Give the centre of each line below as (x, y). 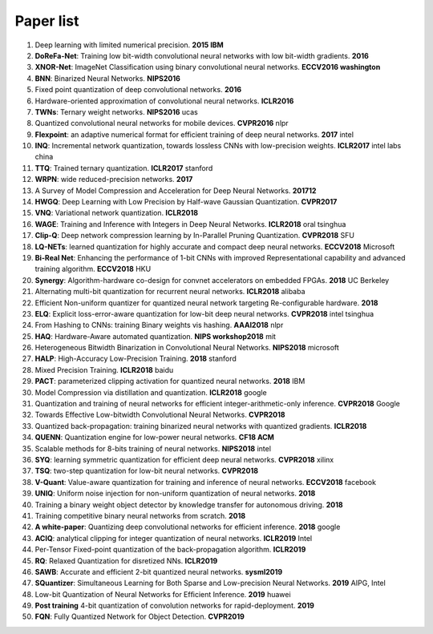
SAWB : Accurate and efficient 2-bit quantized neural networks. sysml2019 (159, 571)
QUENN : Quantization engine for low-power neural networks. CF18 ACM (154, 438)
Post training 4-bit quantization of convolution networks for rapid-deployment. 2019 (174, 606)
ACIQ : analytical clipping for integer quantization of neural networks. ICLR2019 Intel (174, 538)
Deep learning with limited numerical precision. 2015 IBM (129, 45)
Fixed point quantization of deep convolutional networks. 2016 (138, 90)
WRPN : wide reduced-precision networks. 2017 (114, 180)
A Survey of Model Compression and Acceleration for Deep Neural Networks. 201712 (176, 190)
